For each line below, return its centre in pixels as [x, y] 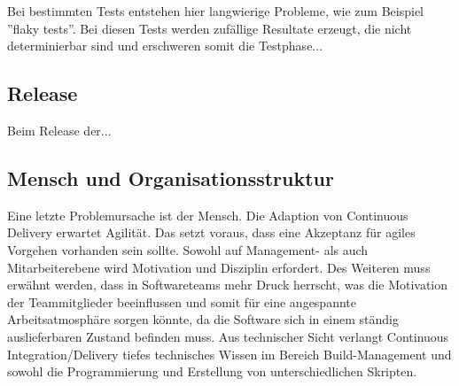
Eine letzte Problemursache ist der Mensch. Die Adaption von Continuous [208, 215]
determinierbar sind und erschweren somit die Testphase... [165, 46]
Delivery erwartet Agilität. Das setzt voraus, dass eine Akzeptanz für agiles [211, 232]
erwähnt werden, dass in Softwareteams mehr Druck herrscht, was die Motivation [228, 285]
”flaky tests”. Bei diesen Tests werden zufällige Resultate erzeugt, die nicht [210, 28]
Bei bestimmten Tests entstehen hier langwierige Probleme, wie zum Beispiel [216, 11]
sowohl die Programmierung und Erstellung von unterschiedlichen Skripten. [212, 371]
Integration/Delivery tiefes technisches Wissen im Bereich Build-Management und [229, 354]
